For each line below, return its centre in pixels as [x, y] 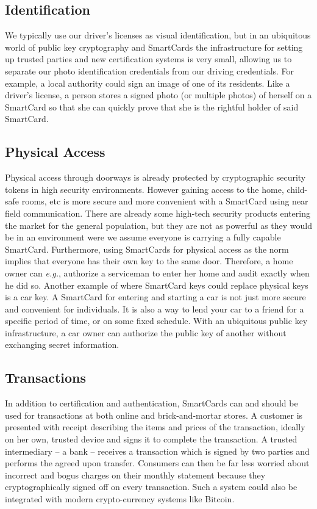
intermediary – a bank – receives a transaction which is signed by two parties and [157, 451]
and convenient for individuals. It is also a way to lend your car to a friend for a [155, 309]
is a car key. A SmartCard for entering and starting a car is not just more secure [155, 297]
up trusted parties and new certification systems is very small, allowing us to [148, 59]
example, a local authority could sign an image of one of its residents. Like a [148, 83]
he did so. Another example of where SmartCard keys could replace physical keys [157, 285]
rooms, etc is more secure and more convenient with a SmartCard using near [165, 201]
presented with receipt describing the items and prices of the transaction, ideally [155, 427]
